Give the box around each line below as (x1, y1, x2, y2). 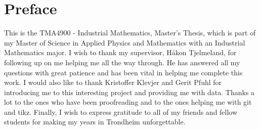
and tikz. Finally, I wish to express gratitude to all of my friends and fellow (4, 106, 238, 117)
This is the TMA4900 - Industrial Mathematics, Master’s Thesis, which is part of (4, 27, 256, 38)
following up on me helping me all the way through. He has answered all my (4, 57, 240, 67)
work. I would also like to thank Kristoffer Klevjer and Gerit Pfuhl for (4, 77, 222, 88)
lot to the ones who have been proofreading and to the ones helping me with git (4, 97, 252, 107)
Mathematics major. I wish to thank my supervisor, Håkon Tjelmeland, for (4, 47, 237, 58)
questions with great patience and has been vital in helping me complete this (4, 67, 243, 77)
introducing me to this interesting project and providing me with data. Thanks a (4, 86, 255, 97)
